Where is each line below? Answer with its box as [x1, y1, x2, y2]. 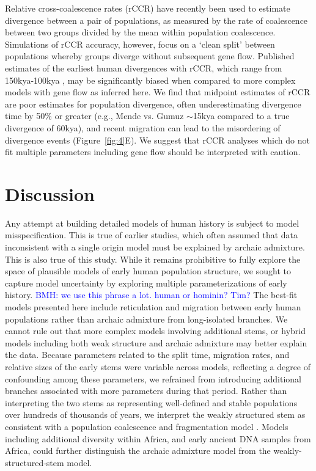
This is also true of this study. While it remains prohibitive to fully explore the [5, 252, 301, 265]
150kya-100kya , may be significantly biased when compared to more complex [5, 73, 296, 86]
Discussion [5, 181, 95, 206]
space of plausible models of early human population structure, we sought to [5, 265, 291, 277]
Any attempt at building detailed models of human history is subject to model [5, 216, 299, 229]
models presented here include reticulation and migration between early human [5, 301, 301, 313]
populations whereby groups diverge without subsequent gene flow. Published [5, 49, 295, 62]
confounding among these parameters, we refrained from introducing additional [5, 372, 301, 385]
